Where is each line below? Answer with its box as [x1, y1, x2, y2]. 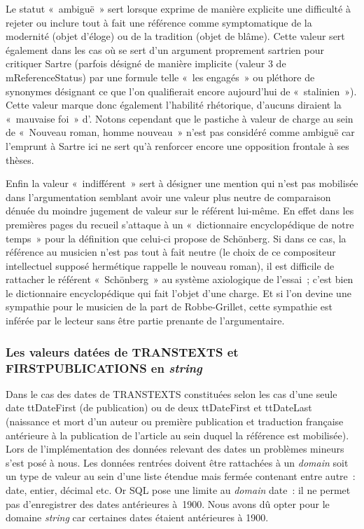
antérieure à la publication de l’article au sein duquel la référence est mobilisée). [6, 427, 349, 442]
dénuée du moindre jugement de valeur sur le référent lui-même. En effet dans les [6, 203, 354, 218]
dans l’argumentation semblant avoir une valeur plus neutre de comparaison [6, 189, 331, 204]
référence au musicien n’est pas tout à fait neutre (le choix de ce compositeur [6, 245, 336, 259]
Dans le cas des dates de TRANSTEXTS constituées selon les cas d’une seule [6, 386, 337, 401]
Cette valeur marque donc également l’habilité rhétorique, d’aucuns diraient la [6, 97, 342, 112]
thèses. [6, 152, 34, 167]
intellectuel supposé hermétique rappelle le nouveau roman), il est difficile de [6, 258, 335, 273]
